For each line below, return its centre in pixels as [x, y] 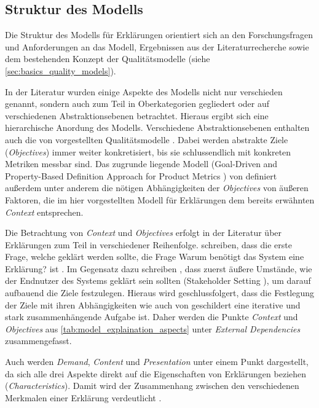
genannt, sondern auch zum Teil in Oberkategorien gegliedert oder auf [137, 104]
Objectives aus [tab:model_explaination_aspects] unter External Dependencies [153, 328]
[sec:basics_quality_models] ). [61, 70]
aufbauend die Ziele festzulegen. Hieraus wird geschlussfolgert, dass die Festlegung [159, 293]
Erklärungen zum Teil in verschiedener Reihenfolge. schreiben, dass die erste [148, 244]
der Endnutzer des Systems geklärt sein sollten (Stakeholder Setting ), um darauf [158, 280]
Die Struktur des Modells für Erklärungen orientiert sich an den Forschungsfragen [159, 35]
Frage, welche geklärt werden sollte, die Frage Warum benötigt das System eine [155, 257]
